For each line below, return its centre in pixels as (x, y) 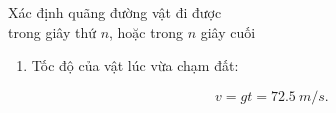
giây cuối (228, 31)
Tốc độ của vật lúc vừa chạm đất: (135, 65)
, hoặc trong (146, 31)
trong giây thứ (52, 31)
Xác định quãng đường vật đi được (115, 12)
